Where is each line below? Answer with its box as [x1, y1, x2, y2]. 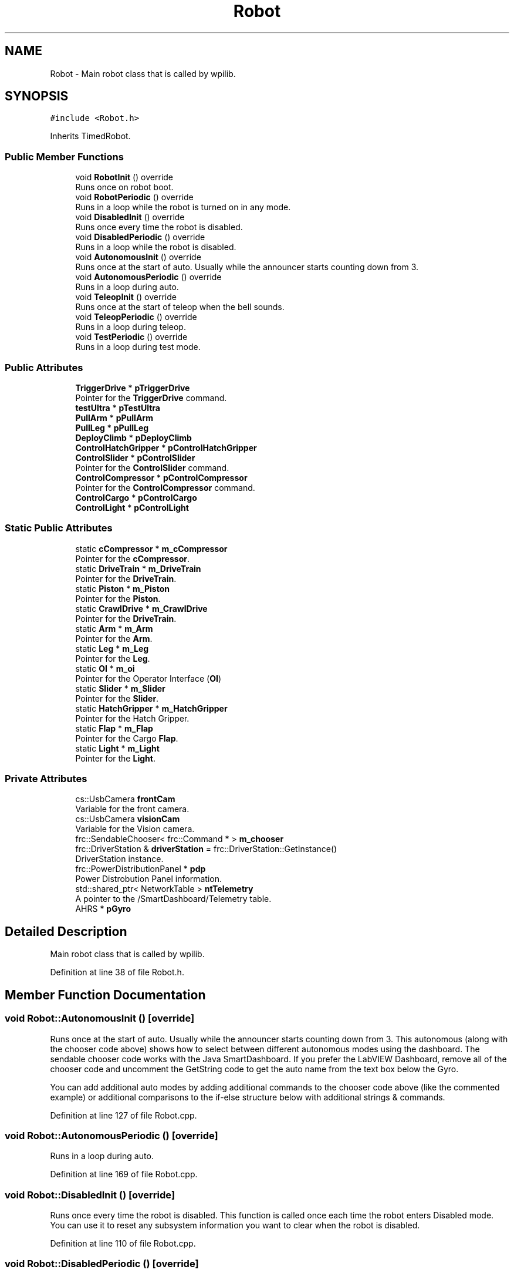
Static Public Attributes [5, 522, 113, 534]
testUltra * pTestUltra [75, 402, 160, 413]
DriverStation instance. [75, 854, 164, 864]
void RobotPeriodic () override [75, 192, 194, 203]
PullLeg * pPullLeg [75, 422, 149, 433]
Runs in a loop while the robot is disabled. [75, 242, 236, 252]
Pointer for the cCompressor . [75, 553, 190, 564]
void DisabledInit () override [75, 212, 185, 223]
